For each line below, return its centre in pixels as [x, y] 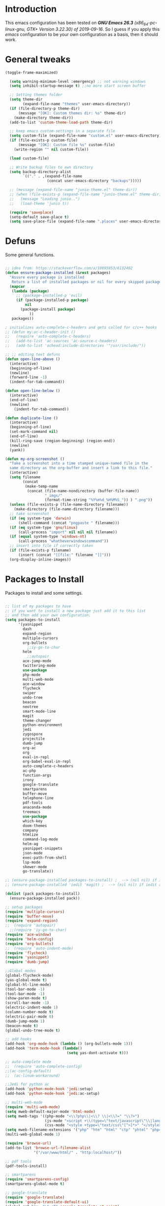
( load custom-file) [29, 158]
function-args [37, 776]
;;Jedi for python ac [27, 1085]
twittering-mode [39, 666]
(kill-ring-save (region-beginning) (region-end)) [62, 441]
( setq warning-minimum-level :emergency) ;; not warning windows [78, 81]
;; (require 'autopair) [30, 926]
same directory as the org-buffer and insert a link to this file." [81, 468]
